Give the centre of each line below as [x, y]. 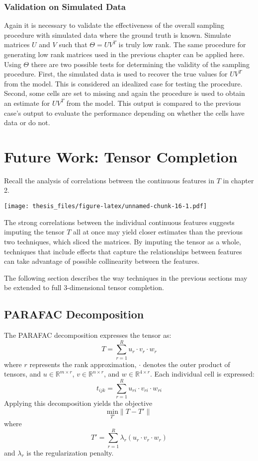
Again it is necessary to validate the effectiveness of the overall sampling [114, 25]
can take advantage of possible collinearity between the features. [102, 261]
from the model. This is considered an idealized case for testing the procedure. [123, 83]
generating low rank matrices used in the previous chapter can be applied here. [124, 54]
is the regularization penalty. [70, 452]
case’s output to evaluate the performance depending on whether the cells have [124, 113]
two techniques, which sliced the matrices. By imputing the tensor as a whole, [123, 241]
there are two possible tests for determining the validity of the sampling [140, 64]
